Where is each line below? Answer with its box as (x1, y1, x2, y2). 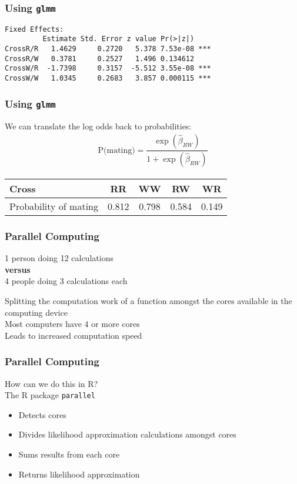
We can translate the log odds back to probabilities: (5, 119, 192, 132)
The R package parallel (5, 389, 95, 401)
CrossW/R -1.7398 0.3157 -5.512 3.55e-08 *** (5, 64, 211, 73)
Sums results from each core (18, 448, 120, 460)
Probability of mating (9, 199, 98, 213)
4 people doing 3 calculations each (5, 275, 128, 287)
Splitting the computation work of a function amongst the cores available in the (5, 295, 292, 306)
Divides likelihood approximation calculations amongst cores (18, 428, 236, 440)
